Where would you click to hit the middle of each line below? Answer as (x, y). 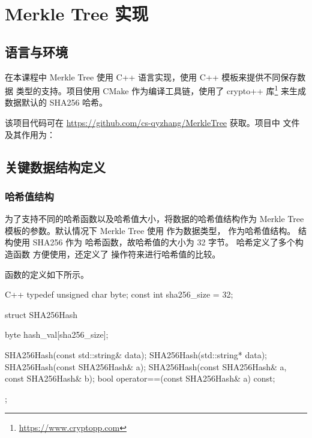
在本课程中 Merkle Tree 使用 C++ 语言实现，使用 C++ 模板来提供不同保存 (151, 76)
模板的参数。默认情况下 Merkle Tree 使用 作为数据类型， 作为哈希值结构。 (150, 230)
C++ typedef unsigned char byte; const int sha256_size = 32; (119, 294)
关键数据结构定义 (55, 166)
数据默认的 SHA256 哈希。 (56, 102)
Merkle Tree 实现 (77, 13)
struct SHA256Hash (41, 314)
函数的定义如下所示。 (47, 274)
